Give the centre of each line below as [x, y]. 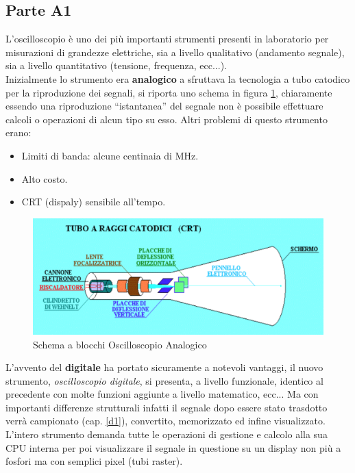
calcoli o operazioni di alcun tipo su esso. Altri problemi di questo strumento [167, 119]
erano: [19, 132]
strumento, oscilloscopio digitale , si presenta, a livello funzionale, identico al [164, 380]
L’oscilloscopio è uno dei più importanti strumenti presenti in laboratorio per [167, 39]
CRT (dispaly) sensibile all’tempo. [94, 202]
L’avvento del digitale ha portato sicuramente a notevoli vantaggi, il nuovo [164, 367]
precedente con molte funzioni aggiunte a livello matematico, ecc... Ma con [162, 394]
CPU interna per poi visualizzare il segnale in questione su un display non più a [173, 447]
